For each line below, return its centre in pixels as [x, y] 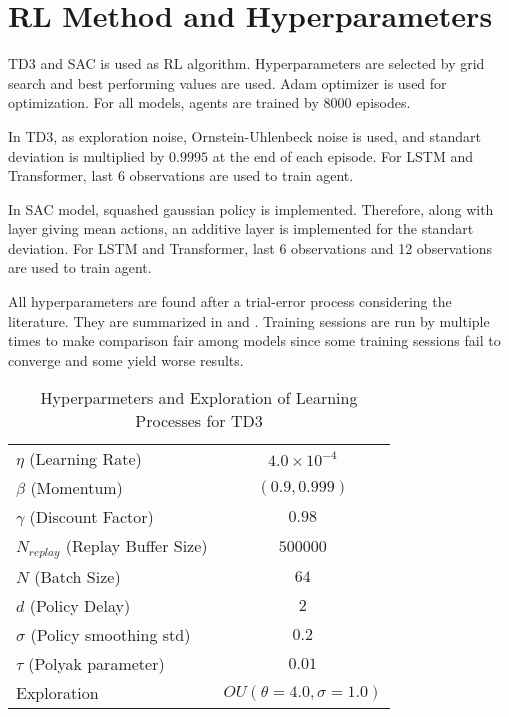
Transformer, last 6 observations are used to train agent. [181, 175]
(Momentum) [76, 488]
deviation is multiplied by [86, 155]
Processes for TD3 [199, 421]
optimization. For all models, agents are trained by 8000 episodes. [209, 102]
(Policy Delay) [80, 606]
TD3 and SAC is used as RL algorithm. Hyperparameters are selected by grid [246, 63]
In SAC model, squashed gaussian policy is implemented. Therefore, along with [251, 208]
